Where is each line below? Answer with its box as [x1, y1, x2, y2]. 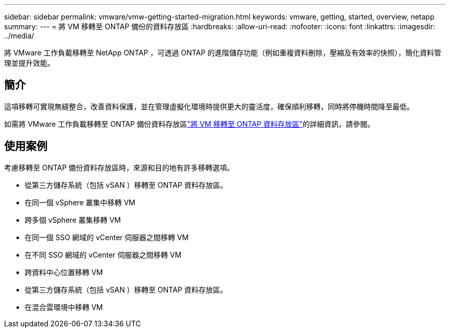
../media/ [4, 31, 34, 40]
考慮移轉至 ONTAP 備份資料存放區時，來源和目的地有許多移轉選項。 [4, 163, 234, 172]
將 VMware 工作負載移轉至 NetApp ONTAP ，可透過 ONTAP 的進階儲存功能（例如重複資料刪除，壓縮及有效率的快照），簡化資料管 [4, 48, 441, 57]
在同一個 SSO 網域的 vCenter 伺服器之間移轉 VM [25, 232, 189, 242]
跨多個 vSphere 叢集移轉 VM [25, 215, 121, 224]
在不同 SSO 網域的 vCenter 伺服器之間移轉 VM [25, 250, 182, 259]
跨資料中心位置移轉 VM [25, 267, 103, 277]
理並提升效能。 [4, 58, 54, 67]
